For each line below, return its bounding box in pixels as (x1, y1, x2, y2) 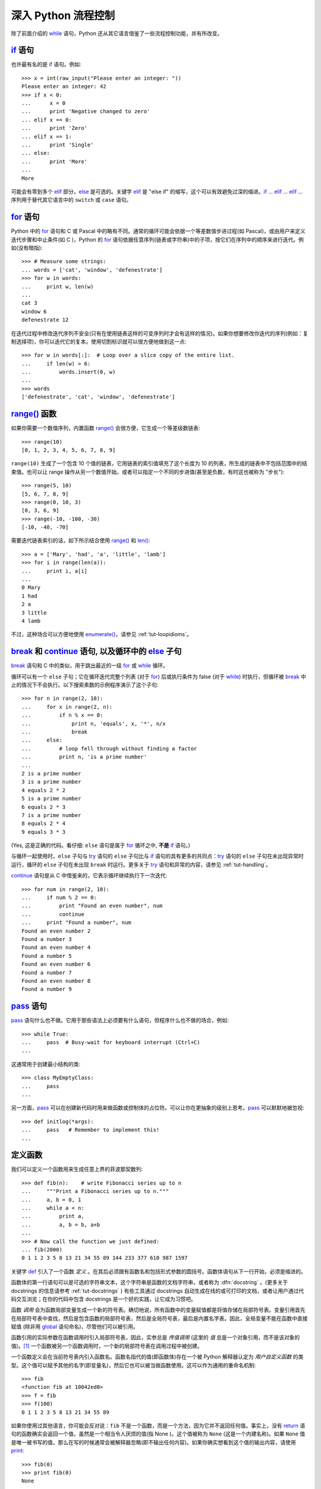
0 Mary (21, 584, 41, 591)
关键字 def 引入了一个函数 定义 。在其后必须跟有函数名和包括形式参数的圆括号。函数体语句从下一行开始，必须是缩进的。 (11, 1267, 306, 1275)
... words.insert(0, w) (21, 369, 116, 375)
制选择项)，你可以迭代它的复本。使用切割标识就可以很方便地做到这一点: (11, 338, 187, 345)
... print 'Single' (21, 141, 94, 148)
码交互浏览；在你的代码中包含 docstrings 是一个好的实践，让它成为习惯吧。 (11, 1295, 196, 1303)
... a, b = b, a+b (21, 1221, 100, 1228)
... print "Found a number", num (21, 919, 132, 926)
